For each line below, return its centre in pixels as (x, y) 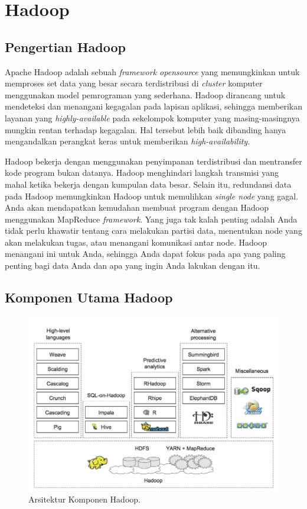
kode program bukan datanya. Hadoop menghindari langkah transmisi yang (142, 173)
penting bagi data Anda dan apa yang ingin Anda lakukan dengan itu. (133, 265)
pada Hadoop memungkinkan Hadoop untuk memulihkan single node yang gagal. (152, 196)
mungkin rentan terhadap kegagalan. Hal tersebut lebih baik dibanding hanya (146, 129)
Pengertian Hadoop (66, 46)
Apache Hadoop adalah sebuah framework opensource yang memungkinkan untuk (152, 71)
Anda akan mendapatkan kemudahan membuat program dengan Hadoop (137, 207)
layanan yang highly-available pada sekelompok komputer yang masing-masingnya (152, 117)
